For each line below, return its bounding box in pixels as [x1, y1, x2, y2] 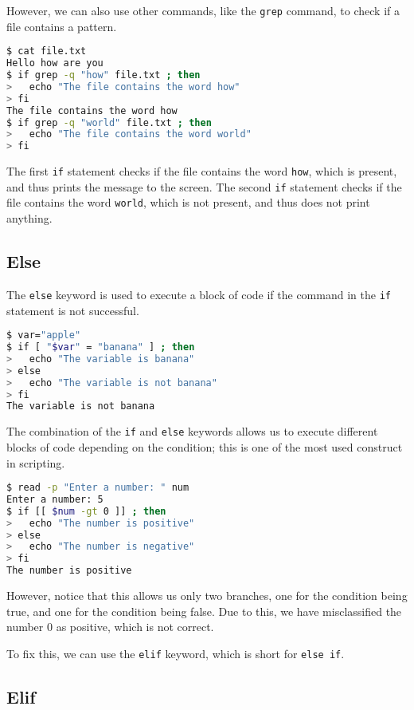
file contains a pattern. [6, 18, 117, 34]
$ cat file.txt [6, 45, 87, 57]
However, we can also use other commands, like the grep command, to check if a [6, 2, 400, 18]
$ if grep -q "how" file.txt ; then [6, 69, 201, 81]
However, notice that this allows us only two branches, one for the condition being [6, 587, 408, 604]
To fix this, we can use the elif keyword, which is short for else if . [6, 645, 345, 661]
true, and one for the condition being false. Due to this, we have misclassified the [6, 602, 402, 619]
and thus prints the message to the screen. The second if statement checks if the [6, 178, 402, 195]
